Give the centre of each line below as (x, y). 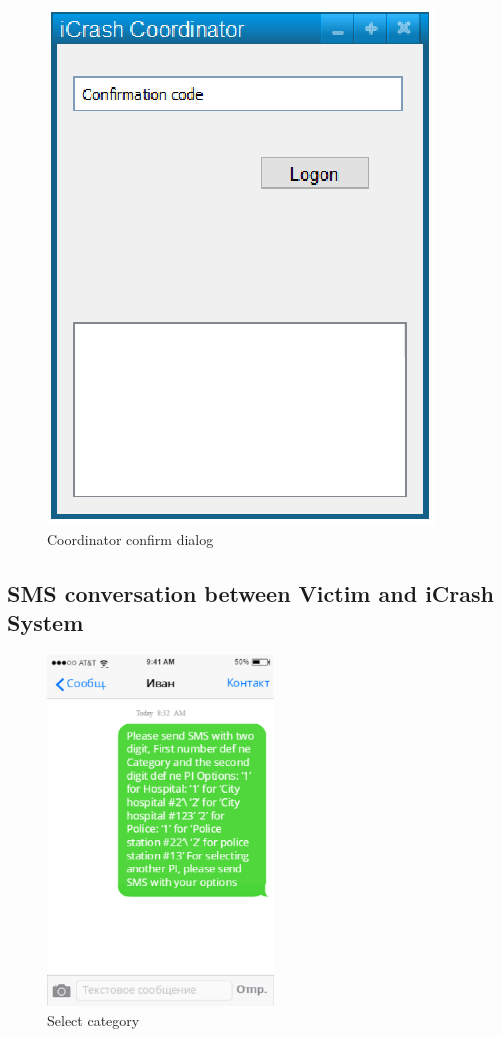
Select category (93, 1019)
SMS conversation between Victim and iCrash (250, 592)
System (45, 621)
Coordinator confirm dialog (130, 538)
